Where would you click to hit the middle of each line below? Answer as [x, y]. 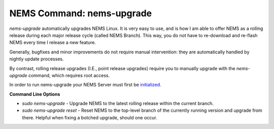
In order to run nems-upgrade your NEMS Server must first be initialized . [85, 85]
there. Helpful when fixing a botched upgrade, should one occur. [90, 117]
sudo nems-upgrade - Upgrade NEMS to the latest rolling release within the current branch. [118, 104]
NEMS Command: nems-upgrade [81, 13]
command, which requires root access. [69, 75]
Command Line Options [35, 94]
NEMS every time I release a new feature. [53, 43]
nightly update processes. [37, 59]
